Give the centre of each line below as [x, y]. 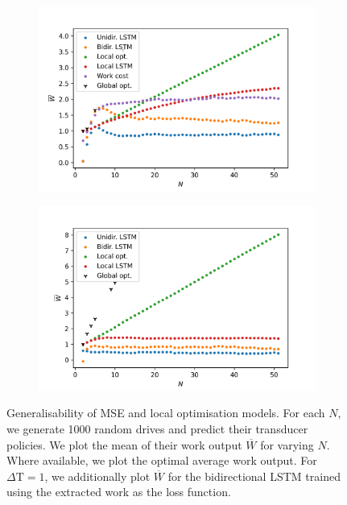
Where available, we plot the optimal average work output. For [162, 460]
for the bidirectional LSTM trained [254, 476]
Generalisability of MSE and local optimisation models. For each [166, 413]
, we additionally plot [97, 476]
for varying [287, 444]
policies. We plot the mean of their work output [124, 444]
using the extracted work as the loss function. [119, 492]
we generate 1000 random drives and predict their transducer [157, 428]
